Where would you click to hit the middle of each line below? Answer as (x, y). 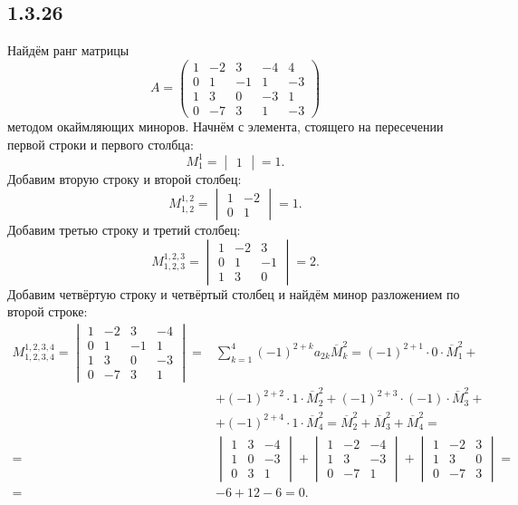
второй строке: (48, 311)
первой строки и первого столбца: (101, 144)
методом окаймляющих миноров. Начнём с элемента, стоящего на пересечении (225, 126)
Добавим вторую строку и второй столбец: (125, 178)
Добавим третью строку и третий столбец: (124, 230)
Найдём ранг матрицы (68, 50)
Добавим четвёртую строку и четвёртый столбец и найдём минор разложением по (234, 293)
